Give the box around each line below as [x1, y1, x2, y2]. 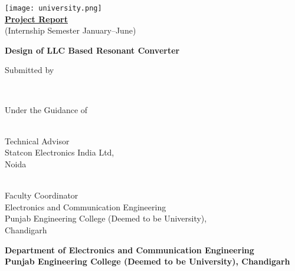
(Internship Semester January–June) [5, 24, 136, 37]
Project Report [5, 12, 68, 25]
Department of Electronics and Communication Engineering [5, 243, 254, 256]
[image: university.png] [5, 4, 102, 12]
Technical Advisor [5, 134, 70, 147]
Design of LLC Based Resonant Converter [5, 44, 180, 56]
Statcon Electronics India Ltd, [5, 146, 114, 158]
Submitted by [5, 64, 54, 76]
